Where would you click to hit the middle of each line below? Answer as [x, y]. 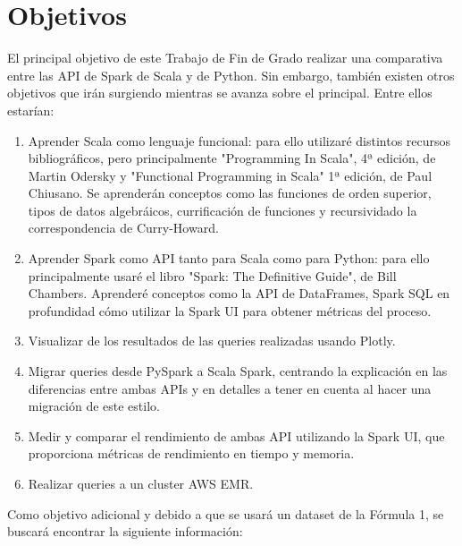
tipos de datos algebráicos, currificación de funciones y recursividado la [223, 210]
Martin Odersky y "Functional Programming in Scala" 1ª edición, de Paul [230, 175]
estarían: [31, 110]
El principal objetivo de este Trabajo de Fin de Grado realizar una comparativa [225, 58]
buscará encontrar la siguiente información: [125, 531]
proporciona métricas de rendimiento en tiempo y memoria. [191, 453]
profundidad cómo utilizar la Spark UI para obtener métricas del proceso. [230, 310]
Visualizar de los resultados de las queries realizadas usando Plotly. [212, 341]
